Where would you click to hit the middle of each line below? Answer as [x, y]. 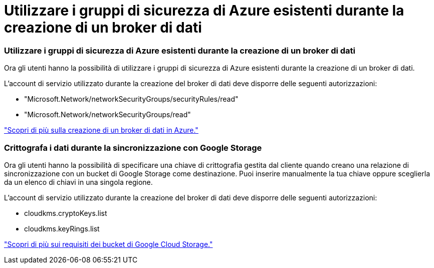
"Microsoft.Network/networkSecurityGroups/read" [107, 115]
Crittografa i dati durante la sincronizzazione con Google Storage [133, 148]
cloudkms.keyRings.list [62, 228]
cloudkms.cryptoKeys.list [66, 213]
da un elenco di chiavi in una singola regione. [78, 182]
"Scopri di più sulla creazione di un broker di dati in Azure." [101, 130]
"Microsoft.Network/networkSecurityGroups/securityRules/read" [131, 99]
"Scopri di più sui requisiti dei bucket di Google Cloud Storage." [109, 244]
